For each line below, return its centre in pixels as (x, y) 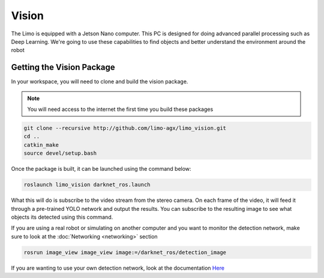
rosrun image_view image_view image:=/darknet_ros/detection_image (125, 252)
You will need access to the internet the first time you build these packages (120, 109)
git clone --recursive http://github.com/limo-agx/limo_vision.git (125, 128)
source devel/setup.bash (60, 153)
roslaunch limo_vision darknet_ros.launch (87, 185)
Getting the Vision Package (63, 67)
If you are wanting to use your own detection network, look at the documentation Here (118, 268)
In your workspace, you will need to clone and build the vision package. (100, 81)
